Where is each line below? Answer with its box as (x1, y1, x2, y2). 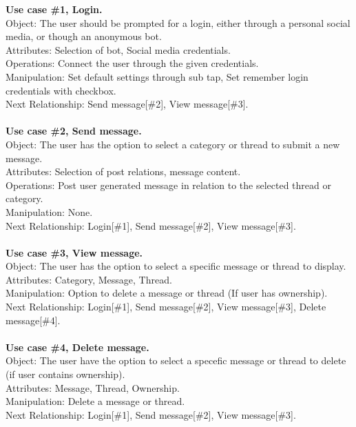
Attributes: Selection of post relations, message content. (6, 164, 241, 179)
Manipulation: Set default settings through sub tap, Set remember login (6, 69, 308, 83)
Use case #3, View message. (6, 245, 143, 259)
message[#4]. (6, 312, 61, 327)
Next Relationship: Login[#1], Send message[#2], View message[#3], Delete (6, 299, 326, 314)
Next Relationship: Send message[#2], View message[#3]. (6, 97, 249, 111)
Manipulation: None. (6, 204, 93, 219)
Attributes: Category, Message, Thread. (6, 272, 172, 286)
